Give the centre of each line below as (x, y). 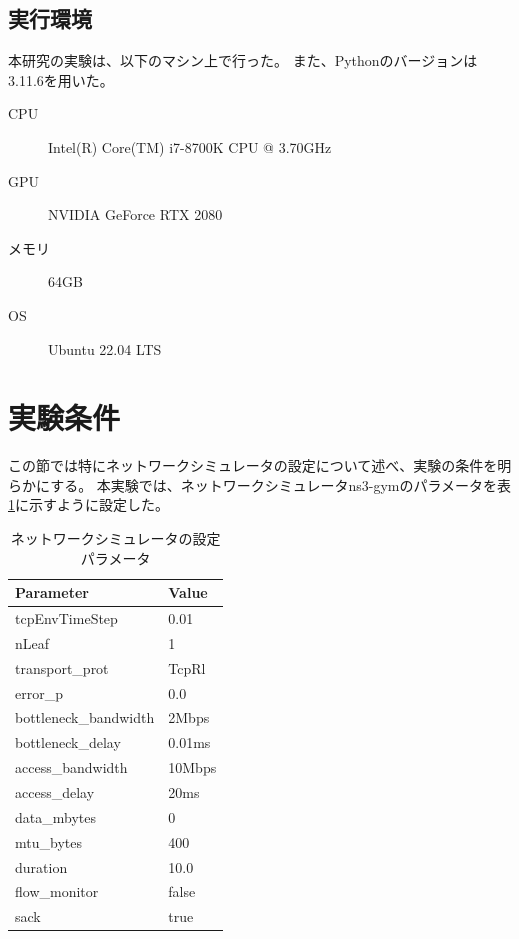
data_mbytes (55, 816)
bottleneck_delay (68, 742)
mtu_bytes (48, 841)
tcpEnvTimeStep (66, 618)
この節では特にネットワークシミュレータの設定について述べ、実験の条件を (253, 465)
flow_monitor (57, 891)
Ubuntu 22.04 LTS (105, 348)
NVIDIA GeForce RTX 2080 (135, 214)
